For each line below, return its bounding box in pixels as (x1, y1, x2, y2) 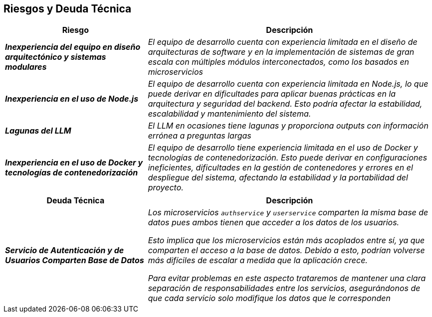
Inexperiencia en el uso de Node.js (5, 94, 139, 104)
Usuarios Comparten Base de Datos (5, 255, 144, 266)
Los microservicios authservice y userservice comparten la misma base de (148, 207, 429, 218)
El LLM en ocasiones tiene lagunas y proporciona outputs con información (148, 121, 429, 131)
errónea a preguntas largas (148, 131, 251, 141)
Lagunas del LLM (5, 126, 71, 136)
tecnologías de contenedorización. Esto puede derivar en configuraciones (148, 153, 428, 163)
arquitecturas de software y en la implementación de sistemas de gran (148, 47, 415, 57)
